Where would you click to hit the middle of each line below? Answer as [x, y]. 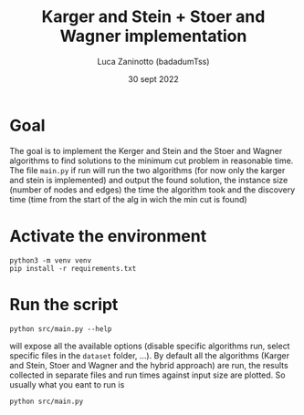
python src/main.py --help [61, 329]
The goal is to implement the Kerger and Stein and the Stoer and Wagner [146, 150]
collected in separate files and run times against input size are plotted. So [147, 375]
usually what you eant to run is [67, 384]
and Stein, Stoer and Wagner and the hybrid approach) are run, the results [149, 365]
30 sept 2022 [153, 78]
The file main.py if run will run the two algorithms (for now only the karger [147, 170]
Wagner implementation [153, 36]
